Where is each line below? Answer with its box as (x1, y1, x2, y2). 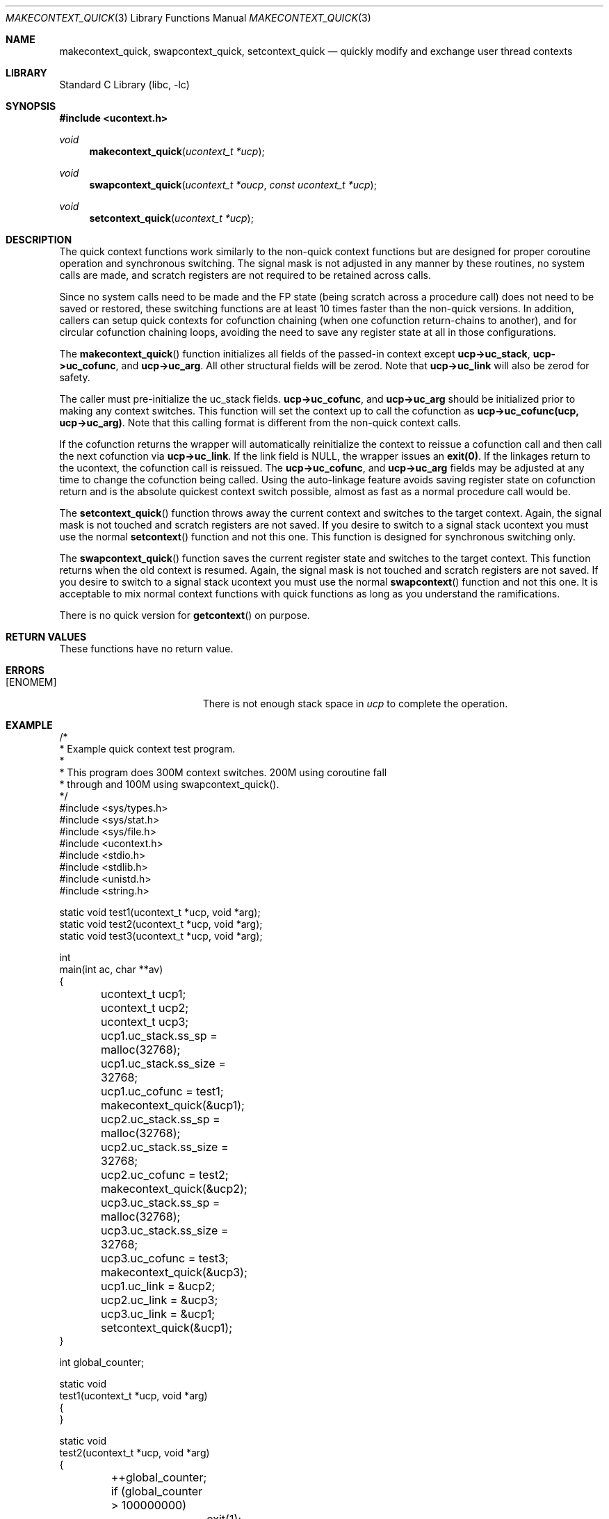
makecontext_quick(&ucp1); (101, 1098, 245, 1112)
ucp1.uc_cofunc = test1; (101, 1084, 224, 1098)
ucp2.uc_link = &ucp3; (101, 1293, 218, 1307)
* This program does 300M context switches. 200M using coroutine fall (59, 766, 387, 778)
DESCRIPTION (6, 234, 72, 246)
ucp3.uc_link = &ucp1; (101, 1307, 216, 1321)
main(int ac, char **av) (59, 963, 163, 975)
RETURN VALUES (6, 631, 87, 643)
